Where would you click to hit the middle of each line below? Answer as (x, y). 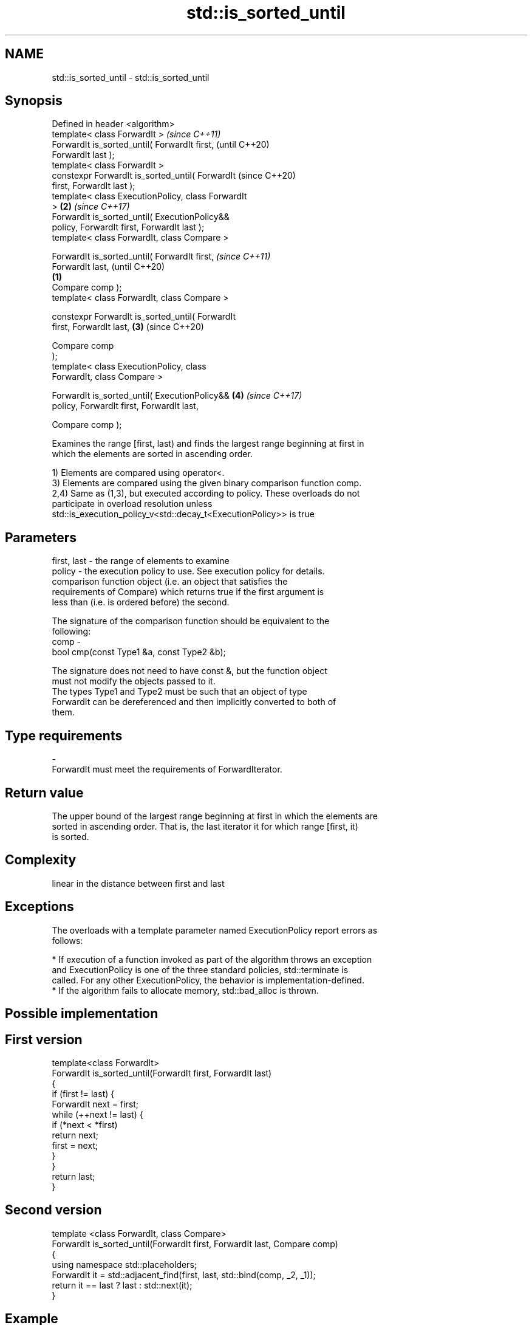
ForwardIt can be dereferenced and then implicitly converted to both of (194, 702)
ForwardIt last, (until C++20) (108, 267)
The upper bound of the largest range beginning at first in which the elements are (215, 816)
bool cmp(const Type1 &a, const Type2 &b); (139, 652)
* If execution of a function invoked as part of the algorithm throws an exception (212, 959)
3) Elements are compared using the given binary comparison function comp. (207, 483)
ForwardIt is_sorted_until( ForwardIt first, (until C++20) (161, 145)
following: (71, 632)
